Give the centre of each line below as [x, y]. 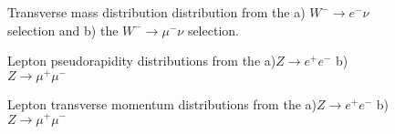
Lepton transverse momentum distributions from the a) [162, 103]
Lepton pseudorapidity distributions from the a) [142, 61]
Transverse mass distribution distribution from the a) [156, 12]
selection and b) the [63, 30]
